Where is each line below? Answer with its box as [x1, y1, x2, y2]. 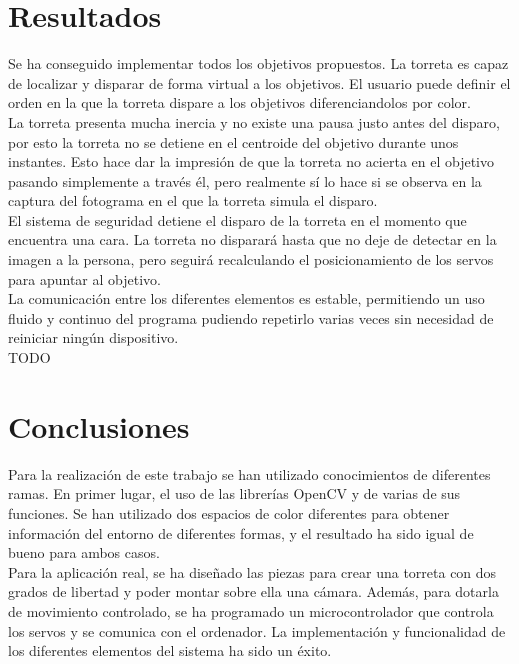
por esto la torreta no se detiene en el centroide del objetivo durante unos [8, 131, 459, 152]
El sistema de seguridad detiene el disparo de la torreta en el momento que [8, 209, 467, 230]
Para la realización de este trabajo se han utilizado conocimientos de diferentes [8, 463, 491, 484]
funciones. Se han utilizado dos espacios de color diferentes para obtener [8, 502, 450, 523]
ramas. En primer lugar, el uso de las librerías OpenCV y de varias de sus [8, 483, 461, 504]
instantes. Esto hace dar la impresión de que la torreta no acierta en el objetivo [8, 151, 495, 172]
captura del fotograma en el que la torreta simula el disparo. [8, 190, 378, 211]
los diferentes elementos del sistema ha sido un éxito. [8, 640, 332, 661]
